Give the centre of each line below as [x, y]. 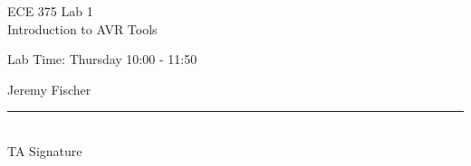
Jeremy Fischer [49, 89]
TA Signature [45, 150]
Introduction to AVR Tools [82, 28]
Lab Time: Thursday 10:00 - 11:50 [102, 59]
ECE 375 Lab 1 [50, 11]
